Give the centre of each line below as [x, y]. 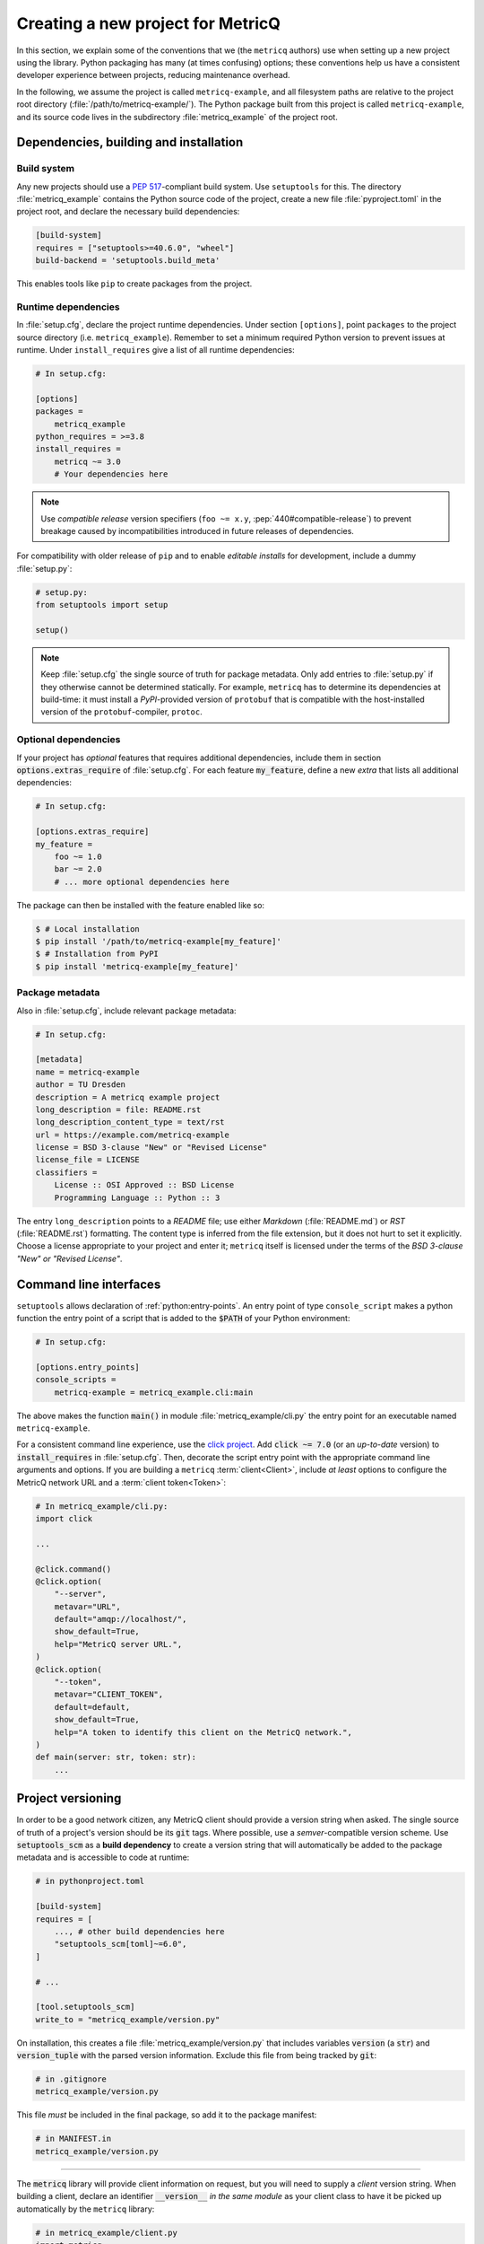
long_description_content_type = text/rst [130, 1122]
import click [64, 1518]
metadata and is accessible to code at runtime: [103, 1857]
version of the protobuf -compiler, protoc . [121, 712]
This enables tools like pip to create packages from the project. [134, 284]
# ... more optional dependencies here [142, 881]
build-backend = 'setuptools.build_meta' [128, 261]
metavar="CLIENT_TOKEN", [109, 1695]
